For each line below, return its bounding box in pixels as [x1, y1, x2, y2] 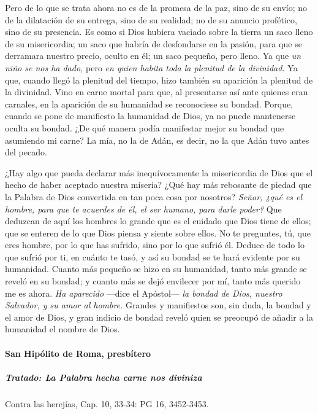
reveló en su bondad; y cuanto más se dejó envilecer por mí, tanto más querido [5, 275, 301, 287]
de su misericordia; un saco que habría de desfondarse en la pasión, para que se [5, 37, 302, 50]
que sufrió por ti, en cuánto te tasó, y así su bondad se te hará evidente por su [5, 250, 300, 263]
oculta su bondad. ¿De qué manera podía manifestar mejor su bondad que [5, 121, 284, 134]
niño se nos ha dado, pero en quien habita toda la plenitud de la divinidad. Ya [5, 61, 298, 74]
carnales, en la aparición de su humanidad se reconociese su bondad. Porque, [5, 97, 293, 110]
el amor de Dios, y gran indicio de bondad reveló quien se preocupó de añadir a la [5, 310, 314, 323]
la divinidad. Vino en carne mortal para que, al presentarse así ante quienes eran [5, 85, 308, 98]
